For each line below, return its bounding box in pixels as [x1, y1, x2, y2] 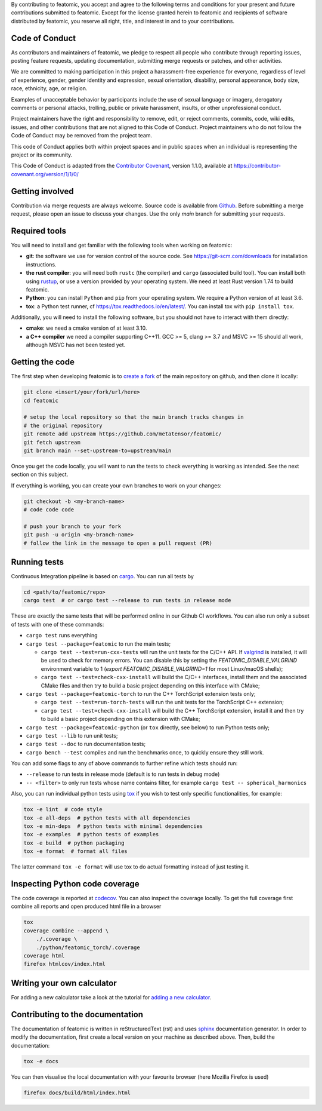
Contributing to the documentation [11, 1009, 143, 1020]
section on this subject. [11, 471, 69, 478]
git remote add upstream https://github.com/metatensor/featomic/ [23, 431, 222, 437]
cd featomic [23, 397, 59, 404]
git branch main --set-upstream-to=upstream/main [23, 447, 172, 454]
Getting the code [11, 357, 75, 367]
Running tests [11, 557, 64, 567]
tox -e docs [23, 1058, 59, 1064]
